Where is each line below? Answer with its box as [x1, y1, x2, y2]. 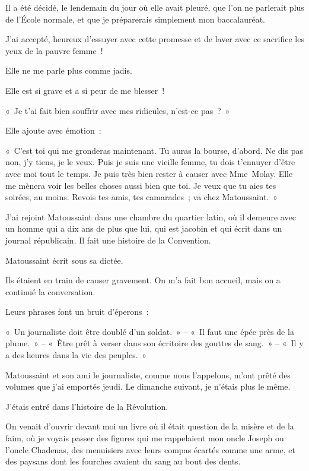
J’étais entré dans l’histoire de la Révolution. [5, 400, 168, 412]
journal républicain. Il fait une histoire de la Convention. [5, 233, 211, 246]
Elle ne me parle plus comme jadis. [5, 64, 132, 77]
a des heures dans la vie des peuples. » [5, 349, 147, 361]
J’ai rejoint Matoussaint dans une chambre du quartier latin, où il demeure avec [5, 210, 296, 223]
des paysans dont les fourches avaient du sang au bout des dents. [5, 455, 241, 467]
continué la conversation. [5, 285, 95, 298]
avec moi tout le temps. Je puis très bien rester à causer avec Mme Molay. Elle [5, 167, 293, 179]
